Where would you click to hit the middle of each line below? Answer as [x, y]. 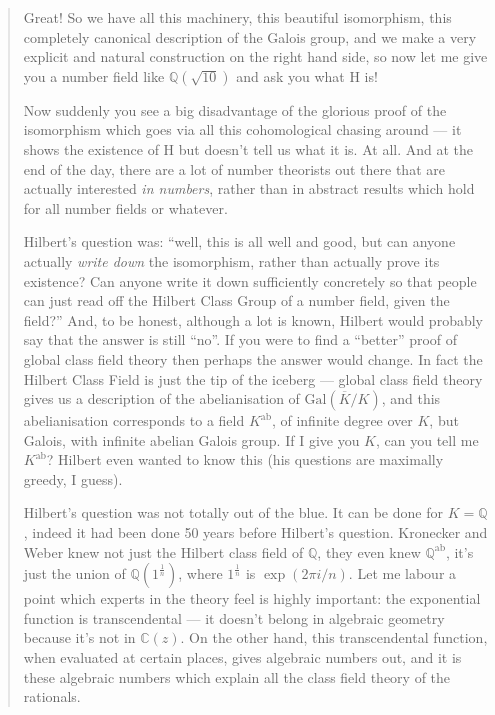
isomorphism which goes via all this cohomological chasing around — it [242, 129]
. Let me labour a [402, 573]
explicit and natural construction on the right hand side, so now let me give [255, 56]
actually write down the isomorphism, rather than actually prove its [231, 260]
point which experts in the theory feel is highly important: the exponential [252, 598]
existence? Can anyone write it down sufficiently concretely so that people [250, 280]
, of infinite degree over [342, 420]
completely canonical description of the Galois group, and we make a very [250, 36]
